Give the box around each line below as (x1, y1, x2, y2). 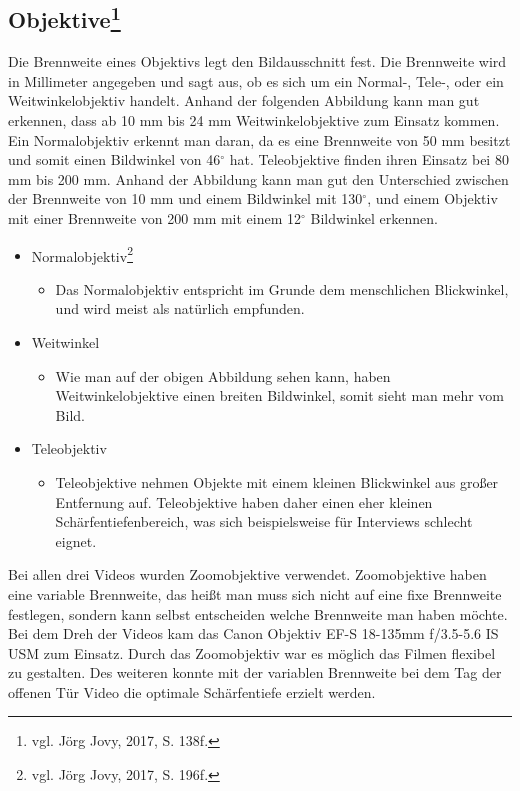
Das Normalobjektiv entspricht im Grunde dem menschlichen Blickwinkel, (55, 278, 509, 299)
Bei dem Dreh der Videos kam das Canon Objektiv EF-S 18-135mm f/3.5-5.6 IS (8, 623, 499, 644)
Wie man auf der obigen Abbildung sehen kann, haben (55, 365, 391, 386)
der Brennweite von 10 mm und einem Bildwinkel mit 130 (8, 188, 363, 209)
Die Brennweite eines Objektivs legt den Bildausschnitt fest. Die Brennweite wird (8, 51, 507, 72)
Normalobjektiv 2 (31, 242, 133, 266)
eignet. (55, 530, 97, 551)
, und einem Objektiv (367, 188, 498, 209)
